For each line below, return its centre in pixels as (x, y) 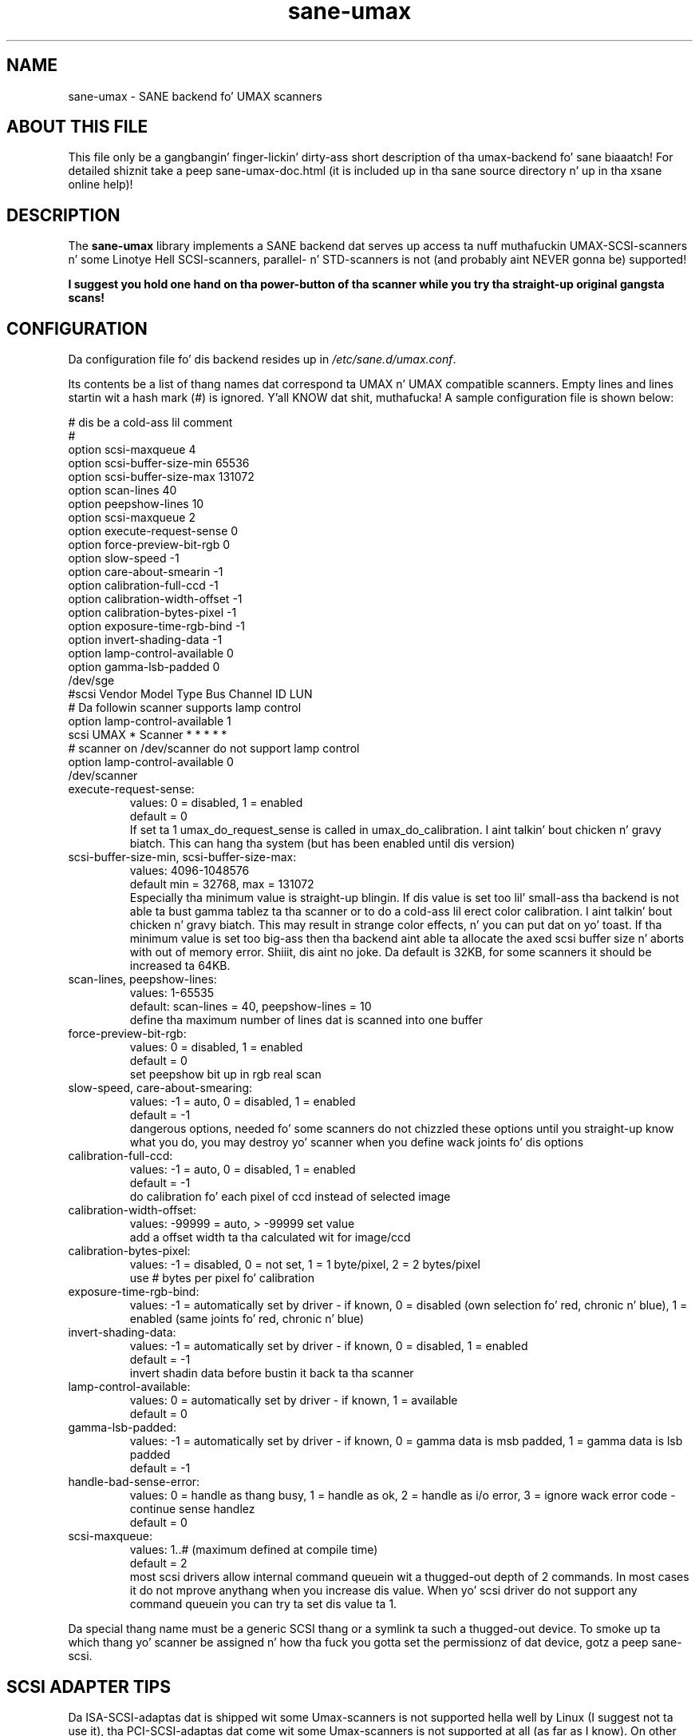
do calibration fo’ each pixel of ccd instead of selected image (290, 1197)
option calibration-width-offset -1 (155, 599)
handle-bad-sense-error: (134, 1482)
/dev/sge (91, 681)
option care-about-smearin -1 (146, 572)
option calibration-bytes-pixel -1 (152, 613)
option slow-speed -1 (124, 558)
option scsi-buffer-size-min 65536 (159, 463)
